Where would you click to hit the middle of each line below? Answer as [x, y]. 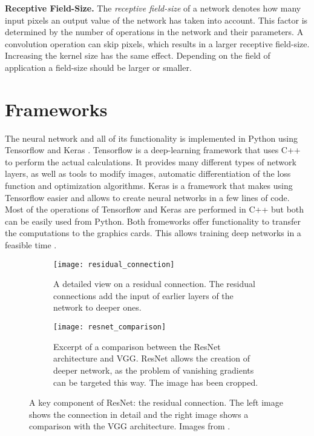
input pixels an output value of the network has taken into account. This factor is [156, 20]
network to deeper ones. [97, 307]
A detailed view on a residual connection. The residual [154, 284]
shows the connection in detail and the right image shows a [139, 414]
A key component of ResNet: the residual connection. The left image [156, 402]
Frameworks [56, 109]
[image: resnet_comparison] [110, 327]
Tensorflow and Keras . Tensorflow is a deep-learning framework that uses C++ [153, 150]
